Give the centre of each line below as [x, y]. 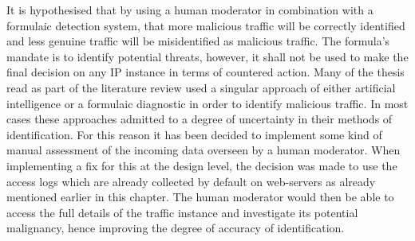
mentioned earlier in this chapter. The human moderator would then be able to [200, 197]
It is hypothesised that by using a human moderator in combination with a [190, 10]
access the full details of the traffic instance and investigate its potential [182, 212]
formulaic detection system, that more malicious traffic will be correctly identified [206, 25]
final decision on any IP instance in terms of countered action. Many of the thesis [206, 72]
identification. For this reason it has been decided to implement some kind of [194, 134]
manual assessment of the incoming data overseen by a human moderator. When [204, 150]
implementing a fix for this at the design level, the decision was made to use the [202, 165]
